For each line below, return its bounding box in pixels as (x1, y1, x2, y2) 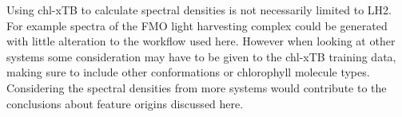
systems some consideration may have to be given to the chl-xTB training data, (6, 48, 396, 64)
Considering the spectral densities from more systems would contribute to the (6, 79, 387, 96)
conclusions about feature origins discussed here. (6, 95, 244, 111)
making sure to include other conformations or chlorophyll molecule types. (6, 64, 370, 80)
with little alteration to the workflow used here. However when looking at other (6, 33, 396, 49)
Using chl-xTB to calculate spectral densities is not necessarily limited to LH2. (6, 2, 392, 18)
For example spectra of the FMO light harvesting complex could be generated (6, 17, 388, 33)
